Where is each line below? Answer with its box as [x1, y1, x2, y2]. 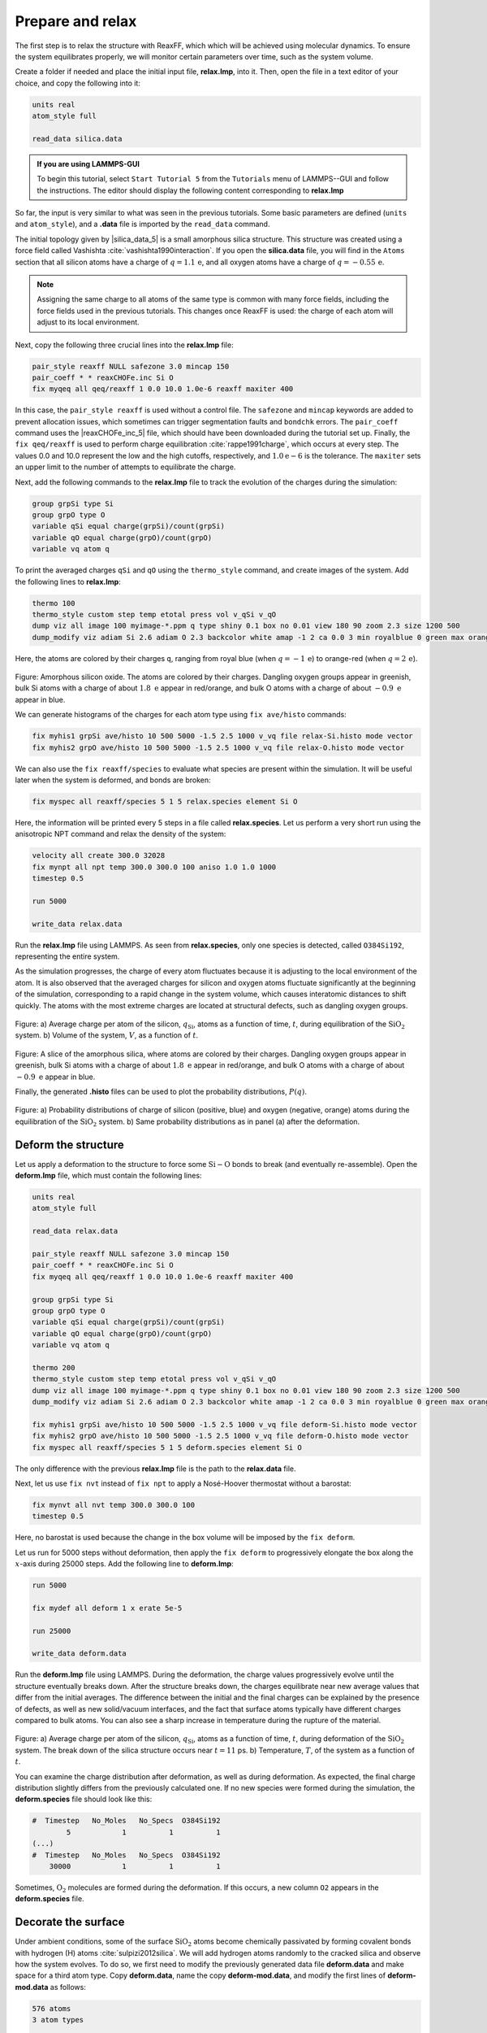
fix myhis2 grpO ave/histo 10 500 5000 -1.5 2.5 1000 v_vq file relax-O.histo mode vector [32, 742, 405, 752]
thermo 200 [32, 1363, 75, 1372]
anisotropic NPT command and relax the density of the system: [15, 829, 226, 839]
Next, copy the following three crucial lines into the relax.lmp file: [15, 340, 235, 350]
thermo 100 [32, 599, 75, 607]
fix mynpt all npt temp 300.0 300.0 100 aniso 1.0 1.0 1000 [32, 862, 277, 872]
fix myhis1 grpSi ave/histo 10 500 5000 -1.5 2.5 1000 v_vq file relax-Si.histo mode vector [32, 732, 413, 741]
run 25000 [32, 1626, 71, 1635]
